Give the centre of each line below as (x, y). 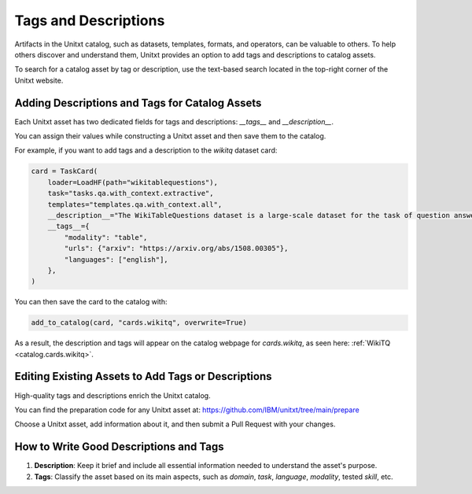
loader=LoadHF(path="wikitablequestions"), (133, 182)
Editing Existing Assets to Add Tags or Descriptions (143, 376)
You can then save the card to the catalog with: (91, 302)
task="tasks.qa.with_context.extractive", (131, 194)
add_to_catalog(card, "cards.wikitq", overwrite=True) (139, 323)
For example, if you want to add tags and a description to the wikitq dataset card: (146, 150)
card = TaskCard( (65, 171)
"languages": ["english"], (116, 259)
